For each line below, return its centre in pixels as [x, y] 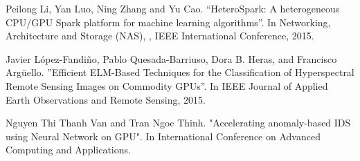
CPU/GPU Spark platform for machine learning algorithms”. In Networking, [168, 22]
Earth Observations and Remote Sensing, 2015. [106, 99]
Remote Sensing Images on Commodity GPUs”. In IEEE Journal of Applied [167, 85]
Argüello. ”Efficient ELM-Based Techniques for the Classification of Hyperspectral [180, 72]
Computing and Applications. [68, 150]
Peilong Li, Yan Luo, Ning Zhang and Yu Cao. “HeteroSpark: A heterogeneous [173, 8]
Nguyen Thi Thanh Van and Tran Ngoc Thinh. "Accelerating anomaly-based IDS [178, 123]
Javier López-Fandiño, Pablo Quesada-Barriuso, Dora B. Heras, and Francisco [171, 58]
